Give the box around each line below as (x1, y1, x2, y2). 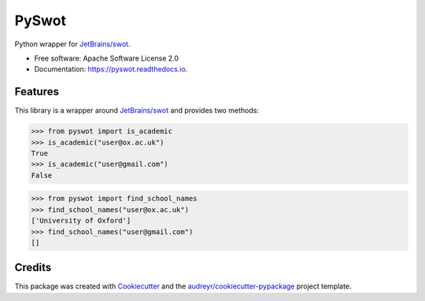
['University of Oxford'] (31, 216, 131, 226)
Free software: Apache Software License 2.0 (34, 53, 179, 63)
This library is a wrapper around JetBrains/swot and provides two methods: (14, 106, 260, 116)
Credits (14, 261, 52, 274)
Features (14, 85, 59, 98)
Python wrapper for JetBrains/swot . (14, 39, 131, 49)
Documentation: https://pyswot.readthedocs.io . (34, 64, 188, 74)
